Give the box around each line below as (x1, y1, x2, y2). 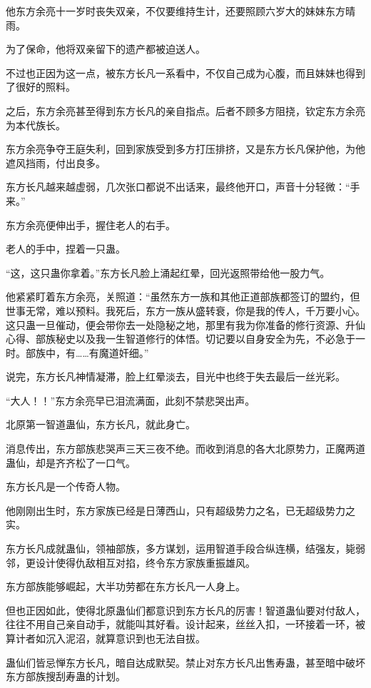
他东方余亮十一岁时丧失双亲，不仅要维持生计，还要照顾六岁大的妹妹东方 (6, 4, 345, 18)
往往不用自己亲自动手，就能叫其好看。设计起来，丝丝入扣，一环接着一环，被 (6, 617, 365, 632)
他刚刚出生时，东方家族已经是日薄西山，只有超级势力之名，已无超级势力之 (6, 502, 355, 517)
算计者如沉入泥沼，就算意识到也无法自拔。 (6, 631, 205, 645)
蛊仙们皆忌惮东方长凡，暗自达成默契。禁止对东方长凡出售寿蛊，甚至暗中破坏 (6, 654, 365, 669)
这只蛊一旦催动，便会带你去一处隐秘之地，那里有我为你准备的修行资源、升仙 (6, 317, 365, 332)
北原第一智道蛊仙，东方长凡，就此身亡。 (6, 417, 195, 432)
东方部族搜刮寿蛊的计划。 (6, 669, 126, 684)
